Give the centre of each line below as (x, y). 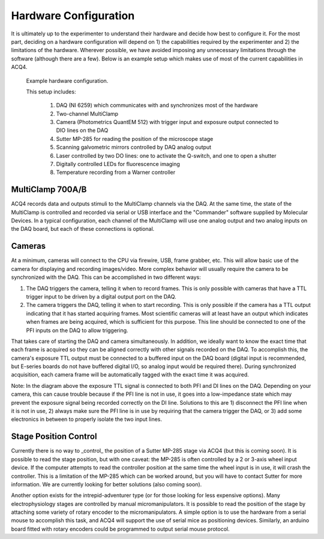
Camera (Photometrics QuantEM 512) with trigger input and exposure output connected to (167, 122)
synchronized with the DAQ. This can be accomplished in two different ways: (106, 277)
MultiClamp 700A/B (49, 190)
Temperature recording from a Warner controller (116, 172)
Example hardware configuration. (67, 80)
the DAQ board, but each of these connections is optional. (83, 229)
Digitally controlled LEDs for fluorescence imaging (118, 164)
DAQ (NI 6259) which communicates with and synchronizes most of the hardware (157, 106)
